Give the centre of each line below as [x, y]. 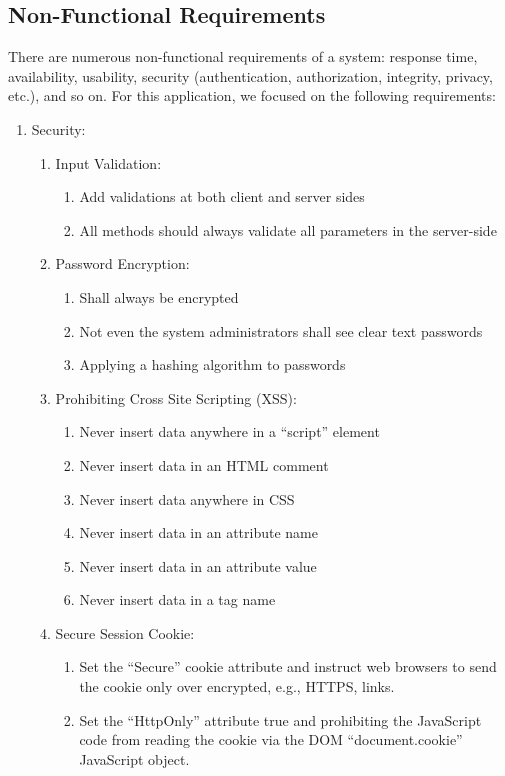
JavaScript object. [134, 758]
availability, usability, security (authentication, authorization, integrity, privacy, [250, 75]
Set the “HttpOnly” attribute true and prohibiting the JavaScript [280, 719]
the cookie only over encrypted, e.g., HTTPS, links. [237, 686]
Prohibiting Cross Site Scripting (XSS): [176, 397]
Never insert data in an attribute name [198, 532]
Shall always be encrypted [159, 296]
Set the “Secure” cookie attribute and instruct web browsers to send [288, 666]
